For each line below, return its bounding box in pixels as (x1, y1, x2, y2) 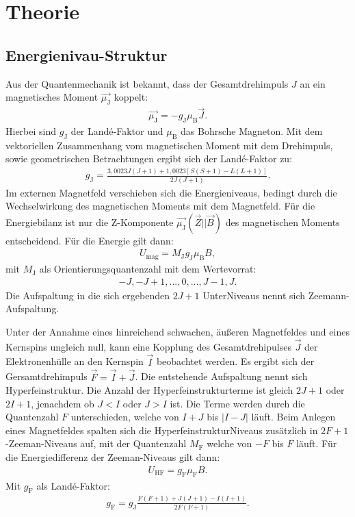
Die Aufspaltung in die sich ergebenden (5, 288, 170, 302)
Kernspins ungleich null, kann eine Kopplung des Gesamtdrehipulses (5, 339, 291, 353)
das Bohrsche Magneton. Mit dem (181, 124, 323, 138)
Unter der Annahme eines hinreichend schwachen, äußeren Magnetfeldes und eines (5, 325, 350, 339)
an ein (300, 76, 326, 90)
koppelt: (114, 90, 148, 104)
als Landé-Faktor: (36, 478, 110, 492)
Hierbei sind (5, 124, 57, 138)
